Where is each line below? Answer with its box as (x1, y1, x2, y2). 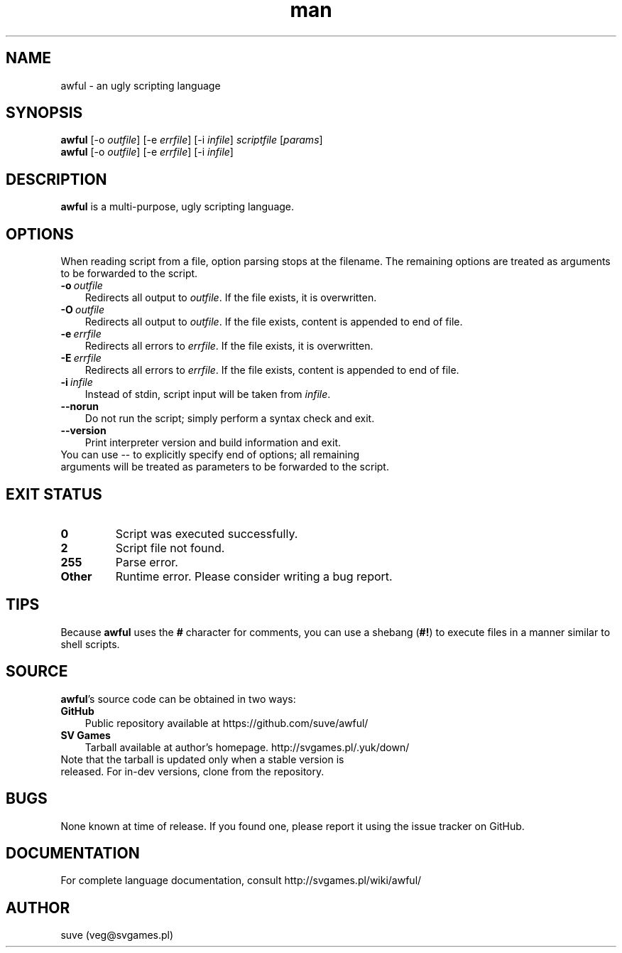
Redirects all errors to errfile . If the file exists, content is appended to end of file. (84, 364, 459, 377)
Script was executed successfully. (115, 526, 298, 541)
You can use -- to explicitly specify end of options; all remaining (60, 448, 359, 461)
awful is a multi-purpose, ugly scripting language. (60, 200, 295, 213)
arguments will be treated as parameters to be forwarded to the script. (60, 461, 389, 473)
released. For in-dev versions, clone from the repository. (60, 765, 324, 777)
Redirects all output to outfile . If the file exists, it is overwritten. (84, 291, 377, 304)
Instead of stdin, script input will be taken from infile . (84, 388, 331, 401)
